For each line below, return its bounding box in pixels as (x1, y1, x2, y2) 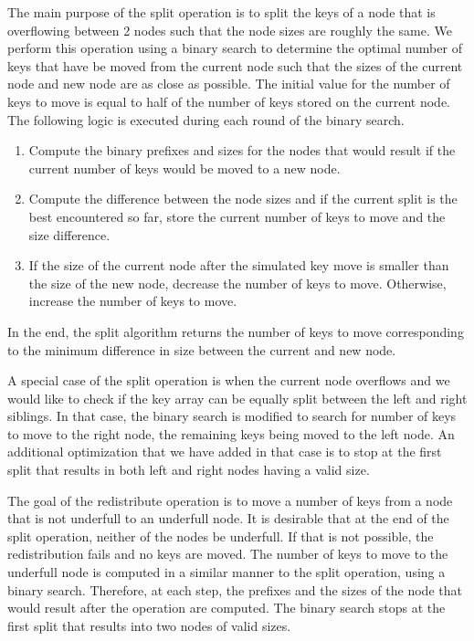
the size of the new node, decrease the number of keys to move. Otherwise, (28, 273, 447, 292)
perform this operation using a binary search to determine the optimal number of (7, 38, 462, 58)
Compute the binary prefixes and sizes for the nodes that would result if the (28, 141, 456, 160)
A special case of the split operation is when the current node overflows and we (7, 371, 450, 390)
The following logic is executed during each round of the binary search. (7, 110, 405, 129)
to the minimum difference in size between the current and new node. (7, 340, 396, 359)
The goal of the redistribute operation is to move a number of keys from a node (7, 490, 453, 510)
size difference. (28, 225, 111, 244)
